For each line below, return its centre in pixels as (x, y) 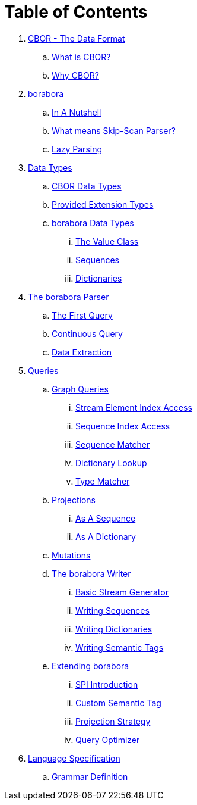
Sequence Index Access (123, 426)
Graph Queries (80, 389)
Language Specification (74, 758)
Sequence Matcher (113, 444)
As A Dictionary (106, 536)
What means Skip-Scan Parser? (114, 130)
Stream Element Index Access (134, 407)
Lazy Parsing (77, 149)
